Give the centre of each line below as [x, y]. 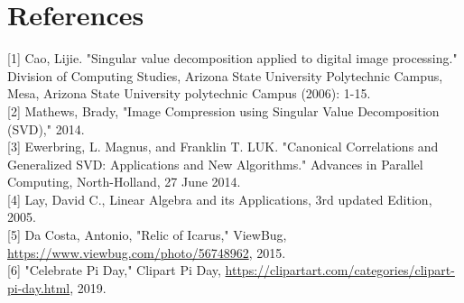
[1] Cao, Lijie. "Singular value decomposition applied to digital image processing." [232, 58]
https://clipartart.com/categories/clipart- [340, 270]
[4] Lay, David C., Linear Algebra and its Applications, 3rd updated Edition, [220, 199]
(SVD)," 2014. [46, 129]
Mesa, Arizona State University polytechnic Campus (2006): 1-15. [189, 93]
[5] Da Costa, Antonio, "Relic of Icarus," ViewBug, [147, 235]
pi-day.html [39, 287]
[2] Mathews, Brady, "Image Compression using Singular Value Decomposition [223, 110]
